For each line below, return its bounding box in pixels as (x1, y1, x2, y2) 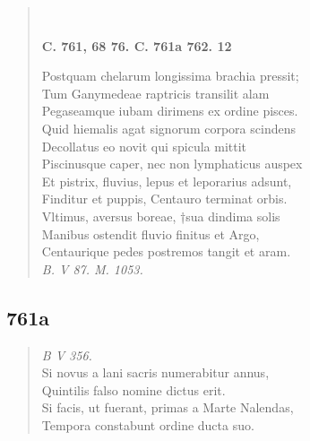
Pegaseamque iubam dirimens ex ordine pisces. (41, 101, 298, 120)
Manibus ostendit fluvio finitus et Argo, (41, 224, 260, 243)
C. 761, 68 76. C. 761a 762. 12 (41, 36, 232, 55)
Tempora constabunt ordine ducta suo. (41, 415, 254, 434)
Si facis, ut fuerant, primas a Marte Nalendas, (41, 398, 294, 417)
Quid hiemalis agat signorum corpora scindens (41, 118, 296, 137)
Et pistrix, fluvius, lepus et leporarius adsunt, (41, 171, 292, 190)
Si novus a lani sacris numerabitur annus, (41, 363, 270, 382)
